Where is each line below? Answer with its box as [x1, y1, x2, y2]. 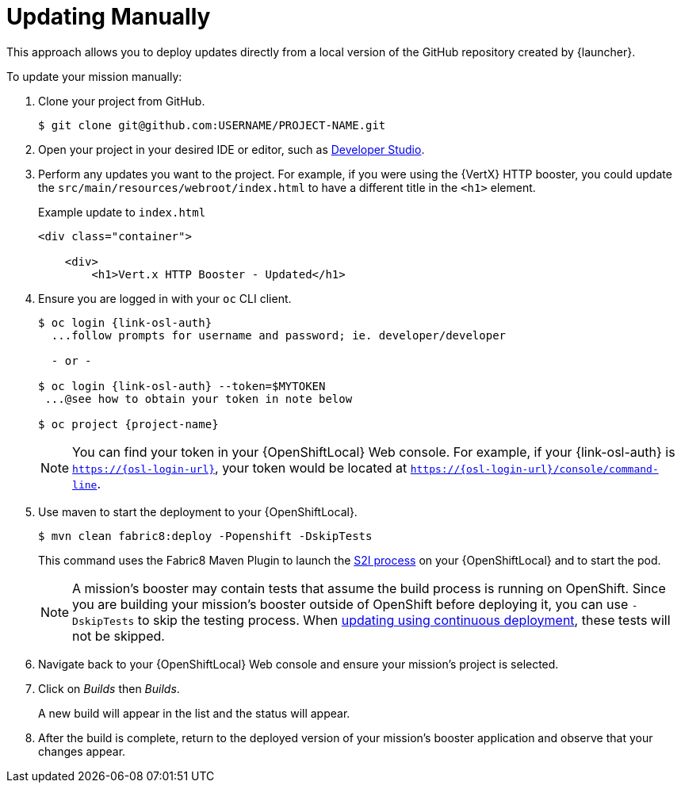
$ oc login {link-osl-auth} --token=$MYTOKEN [38, 379, 326, 393]
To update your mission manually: [6, 69, 182, 83]
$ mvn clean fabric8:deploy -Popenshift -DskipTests [38, 529, 373, 542]
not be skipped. [72, 627, 165, 644]
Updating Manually [6, 3, 211, 30]
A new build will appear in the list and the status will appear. [38, 706, 350, 720]
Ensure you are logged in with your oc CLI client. [38, 291, 292, 305]
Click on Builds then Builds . [38, 681, 180, 695]
